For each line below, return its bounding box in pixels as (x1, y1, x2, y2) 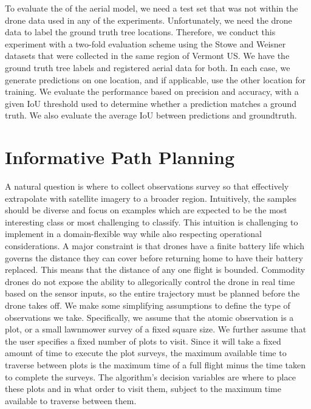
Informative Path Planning (5, 145, 235, 170)
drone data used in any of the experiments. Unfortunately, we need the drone (5, 13, 292, 26)
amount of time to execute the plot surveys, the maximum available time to (5, 346, 287, 359)
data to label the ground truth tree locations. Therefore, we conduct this (5, 26, 276, 38)
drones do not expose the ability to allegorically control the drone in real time (5, 275, 295, 287)
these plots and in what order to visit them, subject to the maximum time (5, 382, 281, 395)
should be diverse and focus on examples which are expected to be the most (5, 204, 287, 216)
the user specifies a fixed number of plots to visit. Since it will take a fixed (5, 334, 281, 347)
